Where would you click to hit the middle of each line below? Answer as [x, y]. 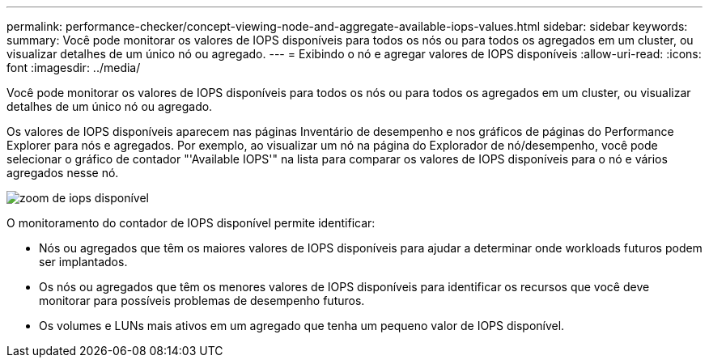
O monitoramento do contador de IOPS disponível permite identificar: [191, 223]
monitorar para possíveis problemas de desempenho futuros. [202, 301]
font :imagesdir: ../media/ [74, 68]
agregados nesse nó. [63, 173]
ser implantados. [83, 262]
